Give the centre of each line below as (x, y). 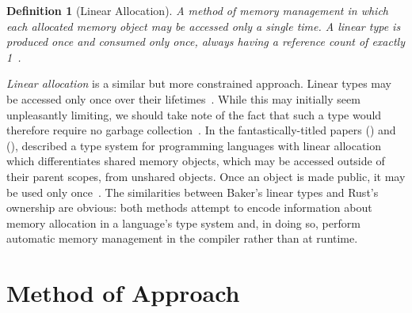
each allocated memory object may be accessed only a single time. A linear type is (204, 26)
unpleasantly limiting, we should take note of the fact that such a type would (194, 114)
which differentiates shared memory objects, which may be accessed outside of (196, 161)
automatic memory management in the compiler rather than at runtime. (182, 238)
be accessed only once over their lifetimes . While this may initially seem (183, 98)
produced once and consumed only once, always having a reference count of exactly (206, 41)
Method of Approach (123, 293)
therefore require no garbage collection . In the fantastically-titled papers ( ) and (201, 130)
